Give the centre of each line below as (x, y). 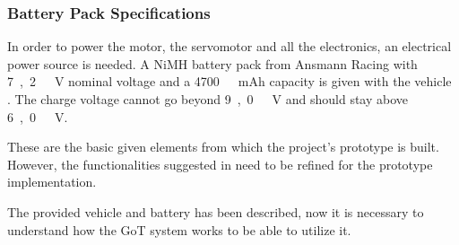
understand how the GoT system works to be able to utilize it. (179, 229)
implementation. (52, 182)
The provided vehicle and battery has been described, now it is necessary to (216, 211)
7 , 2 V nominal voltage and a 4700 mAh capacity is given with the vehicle (229, 81)
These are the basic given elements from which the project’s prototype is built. (223, 147)
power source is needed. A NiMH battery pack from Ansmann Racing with (212, 63)
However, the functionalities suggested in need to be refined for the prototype (220, 164)
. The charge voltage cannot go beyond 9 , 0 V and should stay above (208, 99)
